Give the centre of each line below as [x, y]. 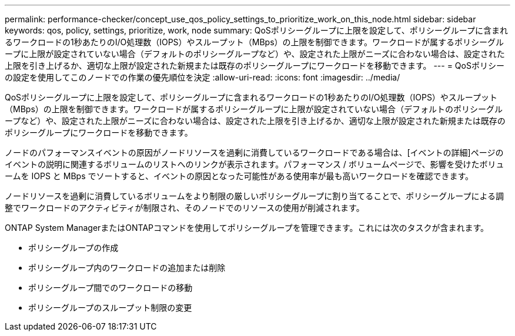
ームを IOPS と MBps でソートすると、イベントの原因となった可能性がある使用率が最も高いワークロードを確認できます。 [239, 176]
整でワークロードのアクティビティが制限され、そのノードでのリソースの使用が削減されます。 [185, 208]
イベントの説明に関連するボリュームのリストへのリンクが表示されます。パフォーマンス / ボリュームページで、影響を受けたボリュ [255, 164]
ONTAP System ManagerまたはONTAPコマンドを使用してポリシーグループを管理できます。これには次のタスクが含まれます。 [247, 228]
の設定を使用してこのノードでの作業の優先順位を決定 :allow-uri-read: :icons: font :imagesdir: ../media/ [203, 77]
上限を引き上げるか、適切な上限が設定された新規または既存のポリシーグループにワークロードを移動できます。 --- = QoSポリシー [255, 65]
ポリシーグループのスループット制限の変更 [110, 308]
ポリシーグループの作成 [73, 248]
